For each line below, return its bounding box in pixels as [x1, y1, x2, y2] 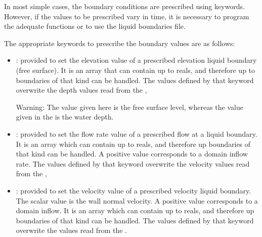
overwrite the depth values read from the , [16, 85, 147, 95]
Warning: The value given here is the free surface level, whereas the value [16, 101, 243, 112]
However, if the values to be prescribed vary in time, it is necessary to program [4, 11, 249, 21]
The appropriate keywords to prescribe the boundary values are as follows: [4, 37, 235, 48]
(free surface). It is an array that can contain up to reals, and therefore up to [16, 64, 255, 75]
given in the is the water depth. [16, 111, 114, 122]
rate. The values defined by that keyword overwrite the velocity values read [16, 158, 250, 169]
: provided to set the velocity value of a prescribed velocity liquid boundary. [16, 185, 251, 195]
